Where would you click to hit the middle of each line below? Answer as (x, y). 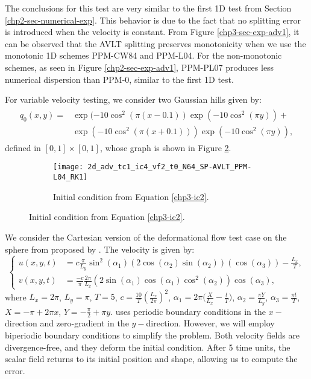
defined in (23, 147)
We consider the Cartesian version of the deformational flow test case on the (146, 237)
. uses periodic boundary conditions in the (188, 311)
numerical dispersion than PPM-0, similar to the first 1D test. (119, 79)
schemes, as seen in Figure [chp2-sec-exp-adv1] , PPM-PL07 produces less (140, 67)
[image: (68, 167)
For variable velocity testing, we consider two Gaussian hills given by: (133, 99)
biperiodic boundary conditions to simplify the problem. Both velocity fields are (152, 335)
